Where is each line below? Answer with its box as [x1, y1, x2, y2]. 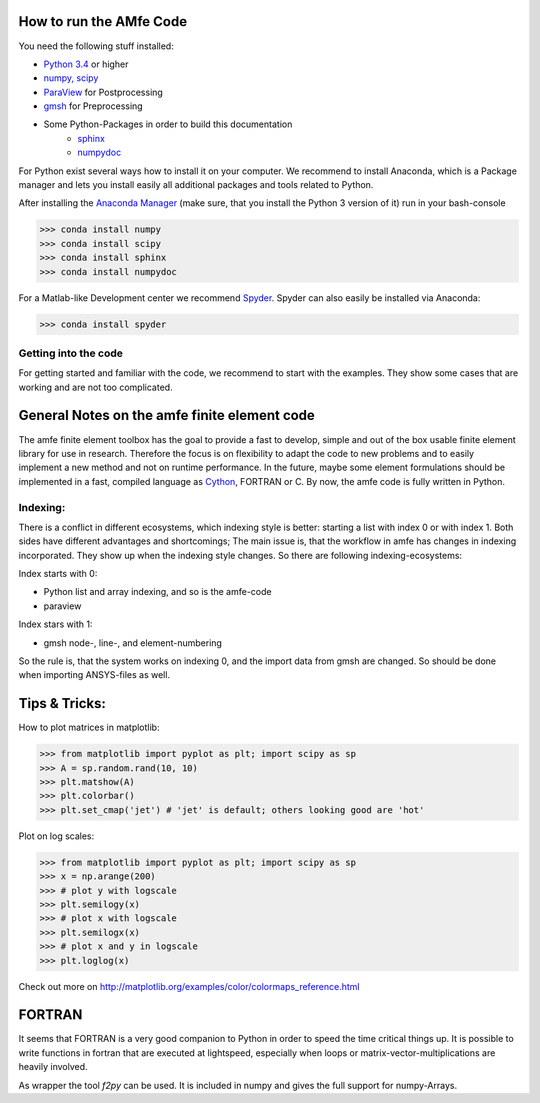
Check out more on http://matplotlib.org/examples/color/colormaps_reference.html [18, 980, 360, 992]
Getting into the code [18, 346, 124, 360]
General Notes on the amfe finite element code [18, 407, 315, 424]
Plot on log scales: [18, 830, 95, 842]
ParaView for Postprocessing [43, 86, 164, 98]
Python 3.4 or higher [43, 58, 129, 70]
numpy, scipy [43, 72, 99, 84]
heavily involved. [18, 1061, 89, 1073]
